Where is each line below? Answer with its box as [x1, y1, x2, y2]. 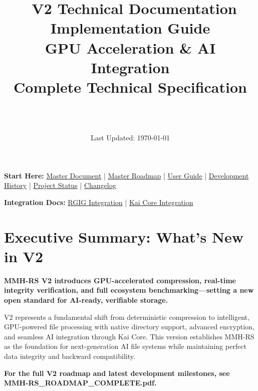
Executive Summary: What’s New [4, 226, 244, 247]
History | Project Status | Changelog [4, 180, 116, 190]
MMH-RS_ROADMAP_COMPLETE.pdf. [4, 377, 157, 388]
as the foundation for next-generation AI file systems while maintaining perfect [4, 341, 246, 351]
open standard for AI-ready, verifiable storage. [4, 294, 168, 305]
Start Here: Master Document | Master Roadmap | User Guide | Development [4, 170, 249, 180]
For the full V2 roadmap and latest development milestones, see [4, 367, 230, 378]
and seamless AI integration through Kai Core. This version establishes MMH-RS [4, 331, 254, 341]
